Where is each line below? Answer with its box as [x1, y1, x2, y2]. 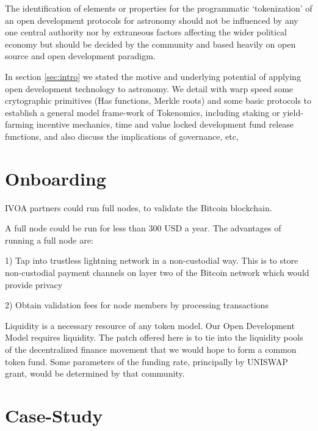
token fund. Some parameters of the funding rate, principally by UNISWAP [5, 355, 288, 368]
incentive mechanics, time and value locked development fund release [36, 118, 294, 131]
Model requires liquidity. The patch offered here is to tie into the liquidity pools [5, 331, 303, 344]
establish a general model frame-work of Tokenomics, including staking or [5, 106, 280, 118]
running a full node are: [5, 233, 93, 246]
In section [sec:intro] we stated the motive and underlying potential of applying [5, 70, 301, 82]
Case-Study [5, 402, 103, 427]
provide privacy [5, 278, 63, 291]
